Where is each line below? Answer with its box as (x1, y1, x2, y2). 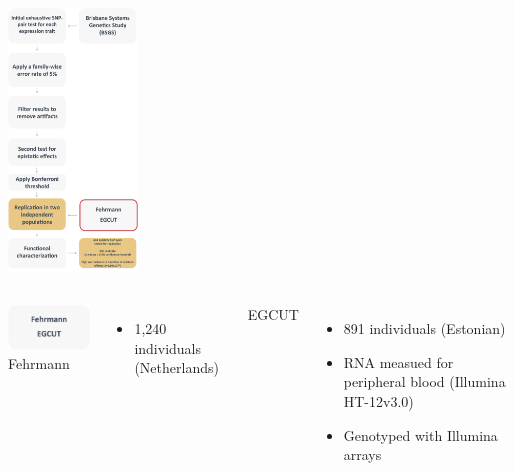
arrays (343, 444, 382, 465)
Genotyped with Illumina (343, 424, 498, 445)
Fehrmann (8, 353, 70, 374)
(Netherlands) (134, 357, 219, 378)
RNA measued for (343, 351, 454, 372)
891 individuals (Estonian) (343, 318, 506, 339)
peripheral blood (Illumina (343, 371, 506, 392)
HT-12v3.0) (343, 390, 414, 411)
